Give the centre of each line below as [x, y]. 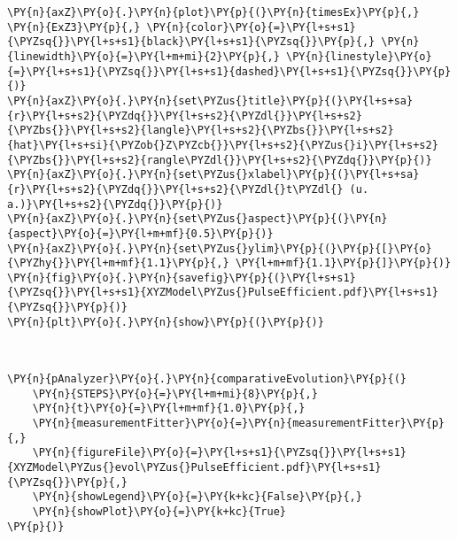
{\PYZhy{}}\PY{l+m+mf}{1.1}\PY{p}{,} [118, 263]
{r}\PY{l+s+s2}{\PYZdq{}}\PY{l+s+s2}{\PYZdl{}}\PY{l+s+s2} [185, 116]
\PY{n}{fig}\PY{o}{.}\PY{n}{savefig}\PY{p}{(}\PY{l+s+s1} [182, 278]
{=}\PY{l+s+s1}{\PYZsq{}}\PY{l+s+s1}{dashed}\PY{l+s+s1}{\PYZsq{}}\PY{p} [229, 71]
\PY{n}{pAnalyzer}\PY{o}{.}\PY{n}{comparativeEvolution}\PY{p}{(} [207, 379]
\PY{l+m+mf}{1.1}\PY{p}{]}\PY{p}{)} [343, 263]
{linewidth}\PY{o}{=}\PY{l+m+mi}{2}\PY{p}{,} [143, 56]
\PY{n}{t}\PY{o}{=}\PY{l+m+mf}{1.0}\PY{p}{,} [169, 409]
